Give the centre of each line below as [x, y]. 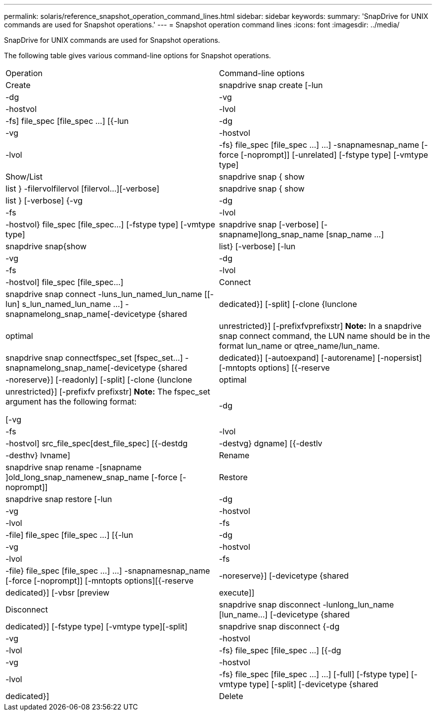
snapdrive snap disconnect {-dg [279, 626]
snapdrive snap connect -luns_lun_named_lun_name [104, 294]
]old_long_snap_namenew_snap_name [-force [92, 477]
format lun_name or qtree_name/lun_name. [299, 346]
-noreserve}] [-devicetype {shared [284, 576]
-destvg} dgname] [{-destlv [271, 443]
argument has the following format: [71, 402]
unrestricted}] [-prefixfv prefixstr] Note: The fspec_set [108, 392]
